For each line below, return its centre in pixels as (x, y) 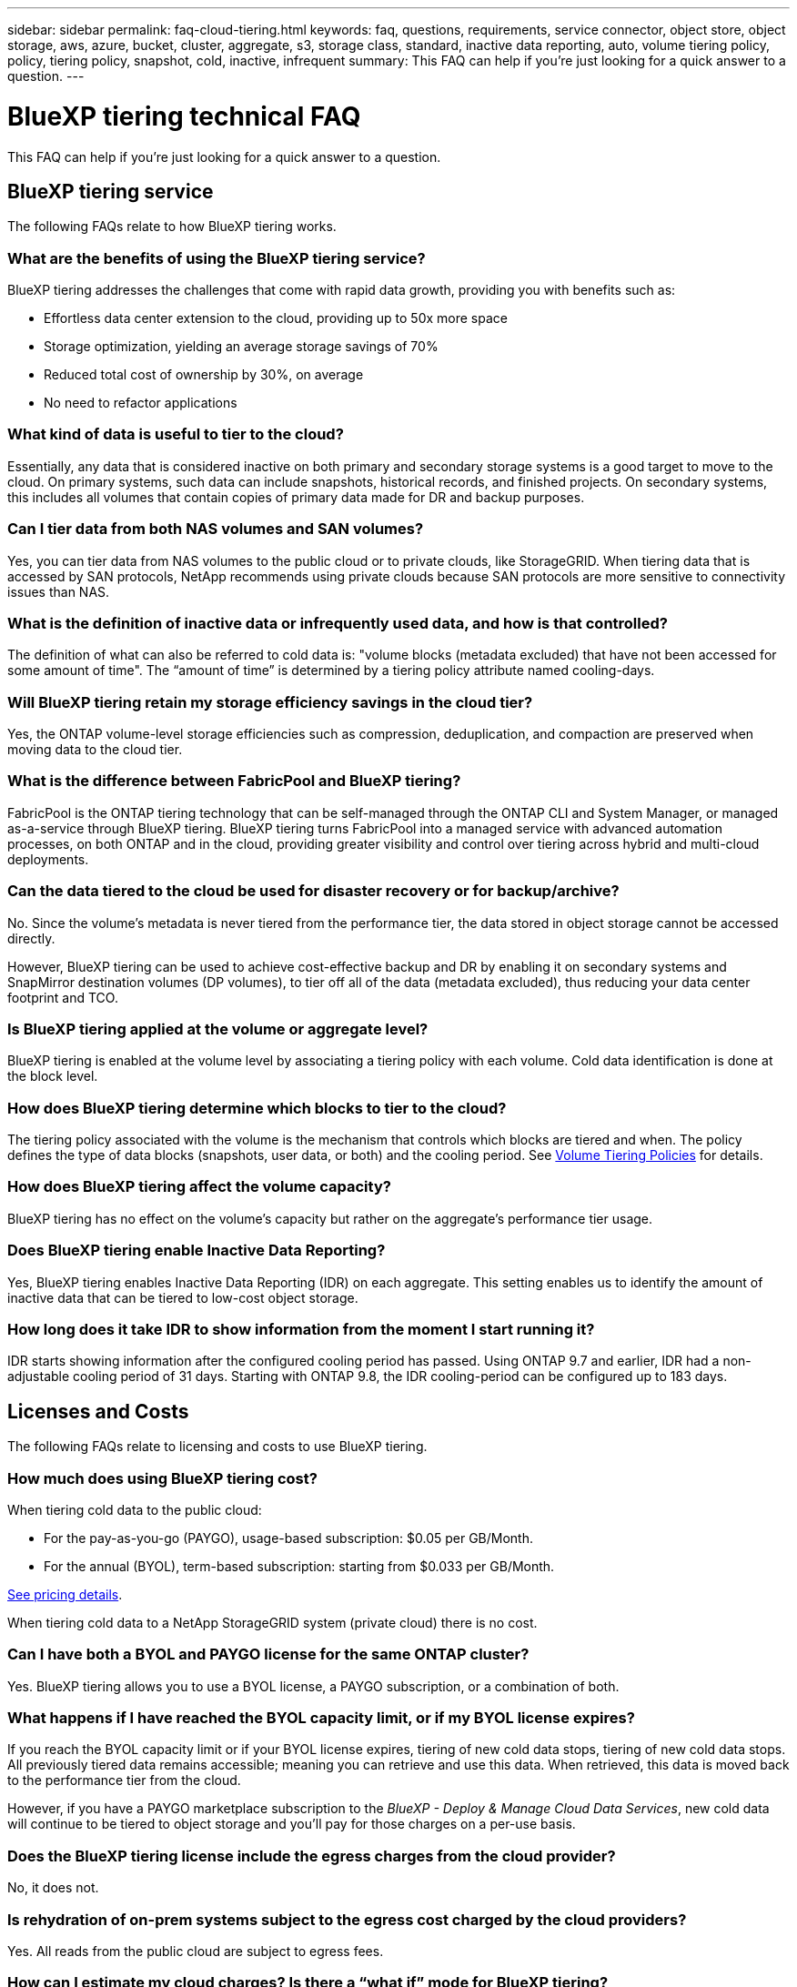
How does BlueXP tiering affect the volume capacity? (199, 1187)
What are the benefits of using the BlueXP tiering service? (217, 258)
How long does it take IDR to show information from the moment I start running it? (301, 1329)
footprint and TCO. (63, 997)
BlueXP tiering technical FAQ (184, 116)
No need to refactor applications (141, 403)
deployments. (48, 859)
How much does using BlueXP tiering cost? (162, 1478)
